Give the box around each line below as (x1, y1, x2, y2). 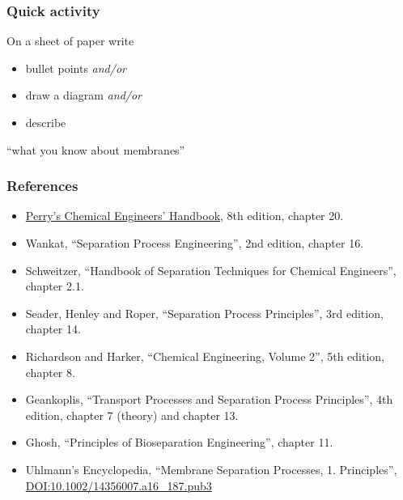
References (6, 176, 78, 196)
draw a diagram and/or (25, 87, 142, 104)
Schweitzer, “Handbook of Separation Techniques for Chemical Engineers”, (25, 261, 397, 278)
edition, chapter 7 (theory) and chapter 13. (25, 406, 239, 423)
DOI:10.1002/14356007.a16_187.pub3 (25, 477, 212, 494)
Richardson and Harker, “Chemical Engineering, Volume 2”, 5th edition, (25, 347, 385, 364)
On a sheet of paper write (6, 32, 134, 49)
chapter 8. (25, 363, 75, 380)
